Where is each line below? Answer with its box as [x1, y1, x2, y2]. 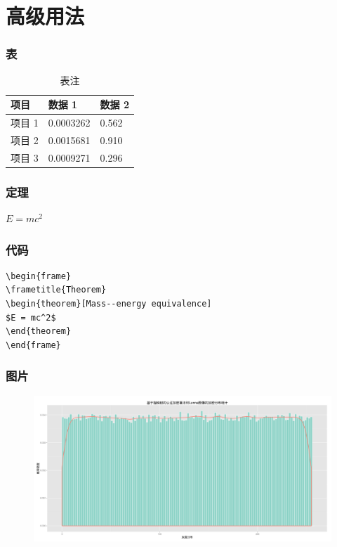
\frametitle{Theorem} [6, 285, 107, 295]
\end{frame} [6, 340, 61, 350]
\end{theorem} [6, 326, 72, 337]
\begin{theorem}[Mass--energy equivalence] [6, 299, 212, 309]
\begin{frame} [6, 271, 72, 281]
